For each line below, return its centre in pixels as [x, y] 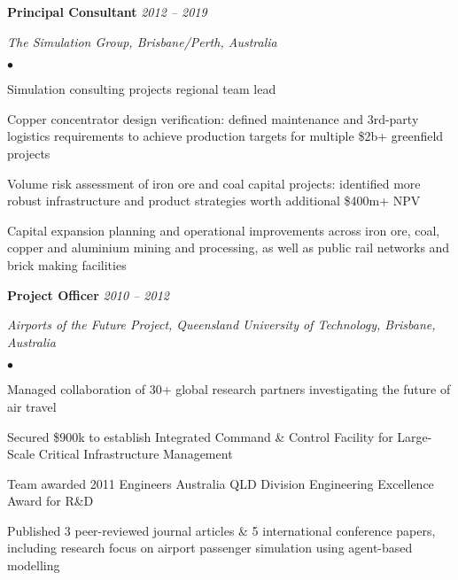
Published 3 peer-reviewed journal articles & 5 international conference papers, [221, 530]
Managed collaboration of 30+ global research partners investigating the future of [229, 389]
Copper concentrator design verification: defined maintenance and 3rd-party [213, 118]
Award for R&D [50, 501]
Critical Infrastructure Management [136, 454]
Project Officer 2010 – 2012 [88, 294]
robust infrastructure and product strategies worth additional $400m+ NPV [214, 201]
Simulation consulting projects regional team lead [142, 89]
